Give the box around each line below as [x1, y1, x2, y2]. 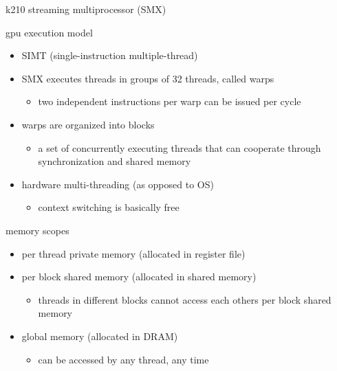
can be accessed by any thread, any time [38, 352, 209, 366]
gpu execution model [6, 25, 93, 39]
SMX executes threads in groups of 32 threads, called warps [21, 71, 274, 85]
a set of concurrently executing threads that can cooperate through [38, 140, 321, 155]
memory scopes [6, 223, 69, 237]
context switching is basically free [38, 200, 180, 214]
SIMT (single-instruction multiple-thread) [21, 48, 198, 63]
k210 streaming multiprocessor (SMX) [6, 2, 166, 16]
